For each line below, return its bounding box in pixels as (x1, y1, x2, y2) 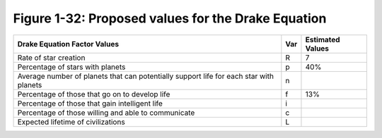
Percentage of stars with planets (17, 62, 126, 72)
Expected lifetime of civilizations (17, 117, 125, 127)
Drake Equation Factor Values (17, 39, 120, 49)
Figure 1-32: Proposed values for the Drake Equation (13, 11, 327, 26)
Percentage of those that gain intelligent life (17, 99, 163, 108)
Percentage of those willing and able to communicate (17, 108, 195, 118)
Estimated (305, 34, 340, 44)
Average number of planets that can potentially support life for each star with (17, 71, 274, 81)
